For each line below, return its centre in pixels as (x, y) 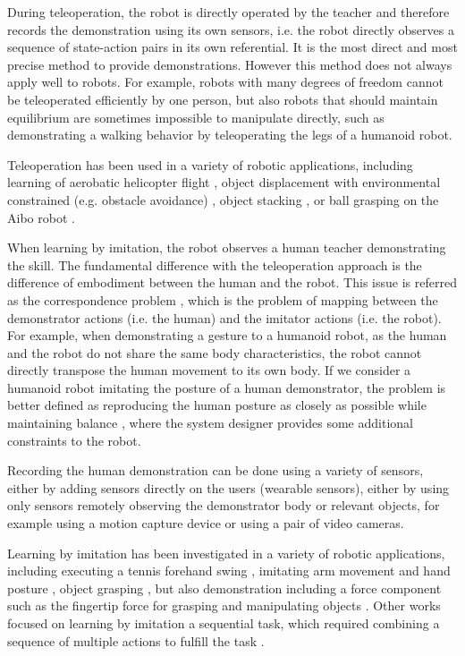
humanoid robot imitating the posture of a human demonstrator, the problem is (227, 387)
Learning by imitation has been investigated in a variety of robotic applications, (226, 553)
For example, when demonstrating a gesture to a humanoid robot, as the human (227, 335)
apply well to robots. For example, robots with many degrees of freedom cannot (225, 82)
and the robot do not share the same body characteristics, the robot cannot (215, 352)
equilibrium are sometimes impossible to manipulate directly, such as (196, 117)
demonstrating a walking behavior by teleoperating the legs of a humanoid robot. (230, 135)
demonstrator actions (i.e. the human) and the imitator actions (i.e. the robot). (224, 317)
